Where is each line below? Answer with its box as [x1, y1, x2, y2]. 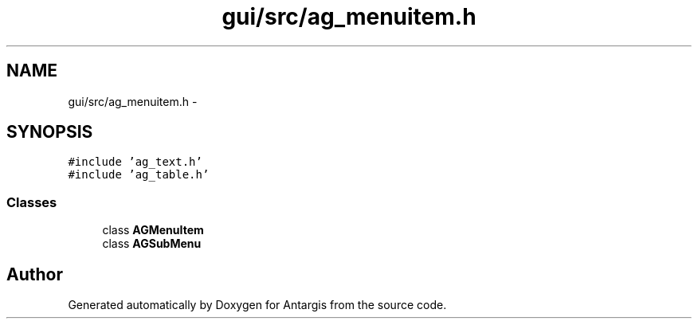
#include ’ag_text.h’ [68, 155, 202, 169]
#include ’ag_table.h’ [68, 168, 210, 182]
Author [6, 264, 63, 284]
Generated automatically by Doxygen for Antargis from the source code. [68, 298, 447, 312]
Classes [6, 194, 57, 210]
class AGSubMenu [102, 237, 202, 251]
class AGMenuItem [102, 223, 204, 237]
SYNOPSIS [6, 122, 93, 143]
